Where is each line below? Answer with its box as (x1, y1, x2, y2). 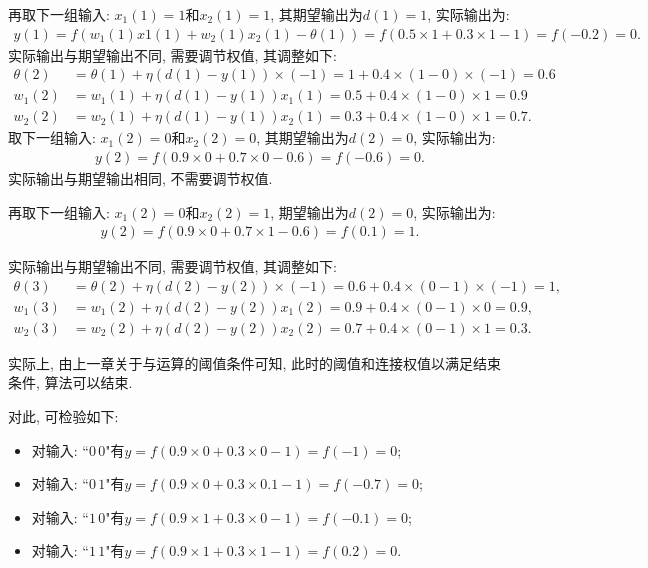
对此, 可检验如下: (8, 406, 119, 427)
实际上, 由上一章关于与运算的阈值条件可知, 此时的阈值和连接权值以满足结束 (8, 352, 502, 373)
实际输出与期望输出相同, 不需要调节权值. (8, 167, 273, 188)
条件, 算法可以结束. (8, 372, 133, 393)
